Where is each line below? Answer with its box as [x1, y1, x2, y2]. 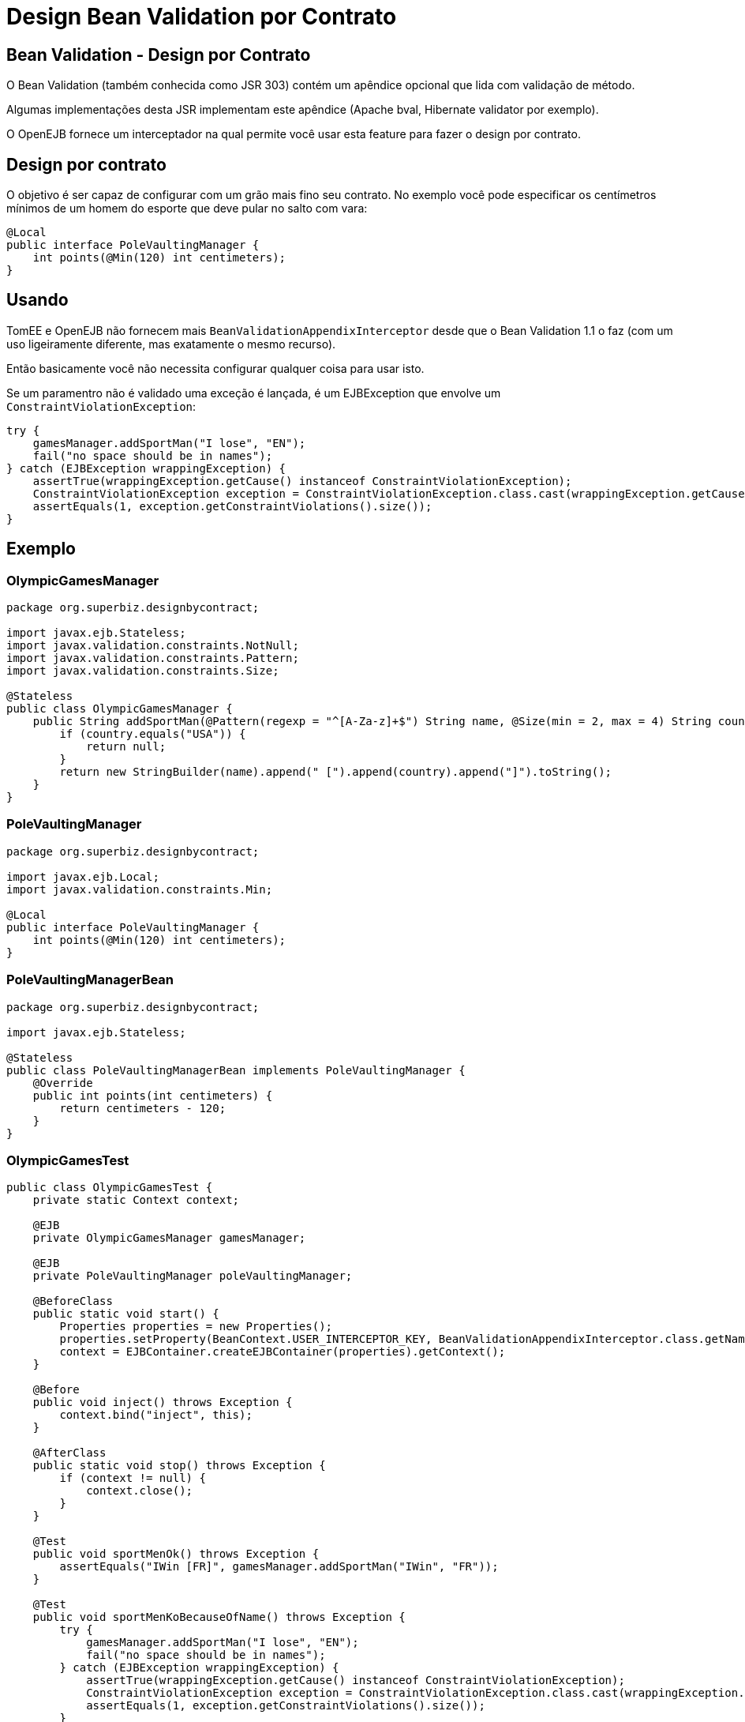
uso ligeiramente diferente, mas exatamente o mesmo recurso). [6, 337, 336, 351]
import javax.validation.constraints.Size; [6, 664, 279, 678]
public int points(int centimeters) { [32, 1088, 273, 1102]
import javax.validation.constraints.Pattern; [6, 652, 299, 665]
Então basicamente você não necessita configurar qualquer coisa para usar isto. [6, 361, 425, 375]
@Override [32, 1076, 93, 1089]
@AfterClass [32, 1446, 107, 1460]
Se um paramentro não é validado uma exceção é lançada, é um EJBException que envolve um [6, 385, 501, 400]
